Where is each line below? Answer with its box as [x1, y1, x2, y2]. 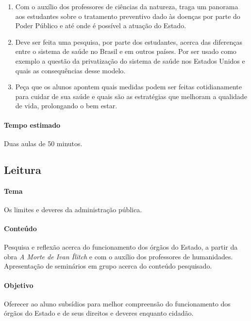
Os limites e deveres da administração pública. [4, 204, 142, 214]
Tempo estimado [4, 119, 61, 130]
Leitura [4, 162, 41, 177]
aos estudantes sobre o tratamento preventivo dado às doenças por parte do [15, 11, 240, 21]
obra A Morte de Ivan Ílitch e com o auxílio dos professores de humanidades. [4, 251, 233, 261]
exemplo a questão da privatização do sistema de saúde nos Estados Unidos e [15, 55, 245, 66]
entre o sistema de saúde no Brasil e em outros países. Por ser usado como [15, 46, 236, 56]
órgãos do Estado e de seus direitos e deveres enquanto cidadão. [4, 308, 194, 318]
